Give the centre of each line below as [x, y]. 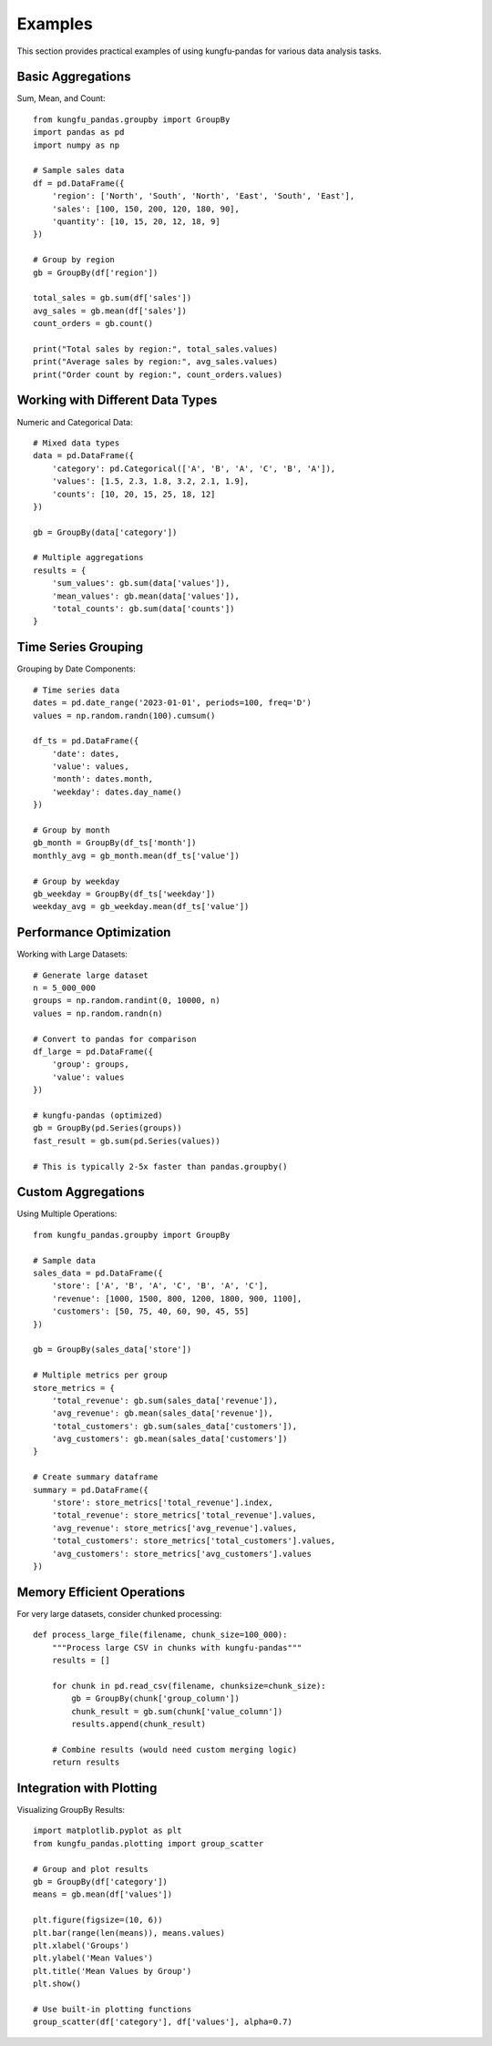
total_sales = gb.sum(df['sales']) [113, 298]
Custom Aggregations [81, 1192]
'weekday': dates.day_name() [117, 792]
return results [86, 1762]
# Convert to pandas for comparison [115, 1039]
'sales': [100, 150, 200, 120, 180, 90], [146, 209]
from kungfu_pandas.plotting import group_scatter [149, 1843]
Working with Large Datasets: [72, 954]
